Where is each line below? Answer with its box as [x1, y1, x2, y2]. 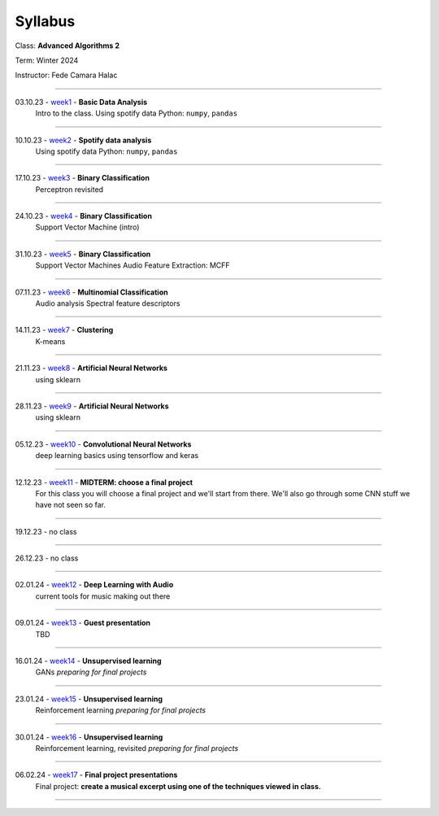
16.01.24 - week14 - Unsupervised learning [15, 656, 162, 666]
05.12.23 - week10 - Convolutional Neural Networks [15, 439, 192, 449]
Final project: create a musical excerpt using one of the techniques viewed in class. [35, 781, 321, 791]
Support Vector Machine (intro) [35, 222, 140, 232]
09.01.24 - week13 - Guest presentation [15, 618, 150, 628]
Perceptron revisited [35, 184, 104, 194]
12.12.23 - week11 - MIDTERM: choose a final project [15, 477, 193, 487]
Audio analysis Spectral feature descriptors [35, 299, 180, 308]
